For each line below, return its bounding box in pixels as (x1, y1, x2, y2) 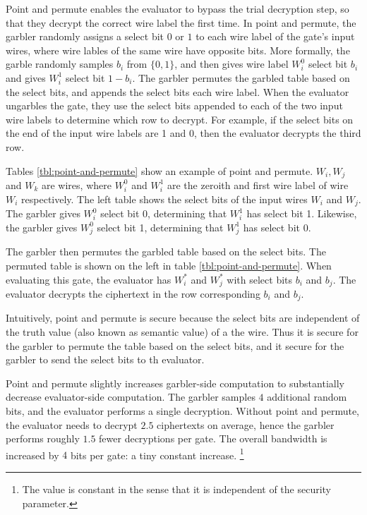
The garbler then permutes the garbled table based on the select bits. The (6, 244, 326, 259)
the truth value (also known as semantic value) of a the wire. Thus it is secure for (6, 325, 359, 339)
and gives (6, 70, 46, 85)
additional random (267, 389, 347, 404)
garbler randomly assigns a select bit (6, 29, 164, 44)
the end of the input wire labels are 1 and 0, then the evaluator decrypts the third (6, 126, 361, 140)
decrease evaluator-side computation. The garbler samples (6, 389, 255, 404)
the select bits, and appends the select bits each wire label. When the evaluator (6, 84, 349, 99)
